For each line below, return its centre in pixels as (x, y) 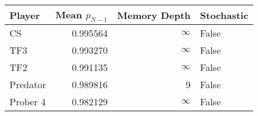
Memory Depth (154, 15)
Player (25, 15)
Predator (28, 85)
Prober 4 (28, 102)
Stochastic (224, 15)
